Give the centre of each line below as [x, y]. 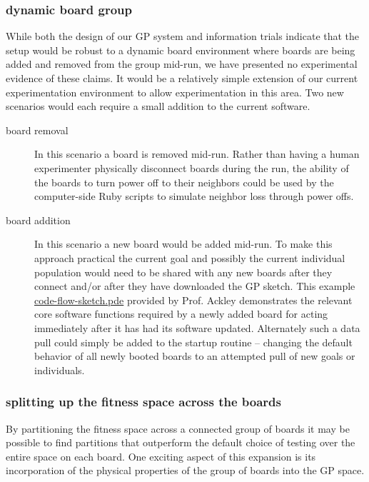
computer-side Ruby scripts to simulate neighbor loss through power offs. [194, 196]
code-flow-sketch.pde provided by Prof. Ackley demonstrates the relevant [193, 300]
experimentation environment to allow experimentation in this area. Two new [175, 92]
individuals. [60, 370]
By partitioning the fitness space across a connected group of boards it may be [178, 428]
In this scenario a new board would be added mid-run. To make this [183, 244]
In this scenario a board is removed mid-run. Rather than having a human [197, 154]
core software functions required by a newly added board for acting [181, 314]
